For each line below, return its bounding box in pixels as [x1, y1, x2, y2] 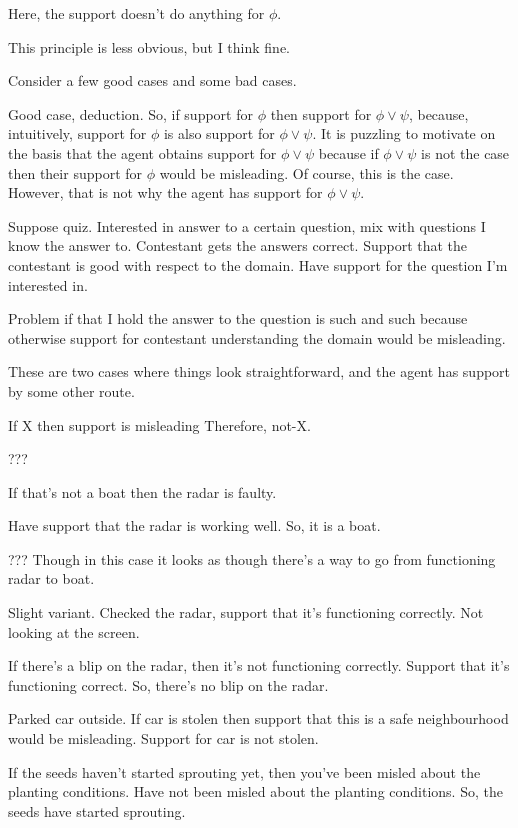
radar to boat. [8, 568, 95, 589]
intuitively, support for [8, 123, 147, 144]
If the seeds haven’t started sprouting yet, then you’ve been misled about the [8, 761, 481, 782]
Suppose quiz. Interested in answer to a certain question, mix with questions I [8, 215, 486, 236]
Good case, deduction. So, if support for [8, 103, 253, 124]
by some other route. [8, 380, 135, 401]
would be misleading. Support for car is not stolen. [8, 728, 319, 749]
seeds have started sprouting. [8, 800, 186, 821]
